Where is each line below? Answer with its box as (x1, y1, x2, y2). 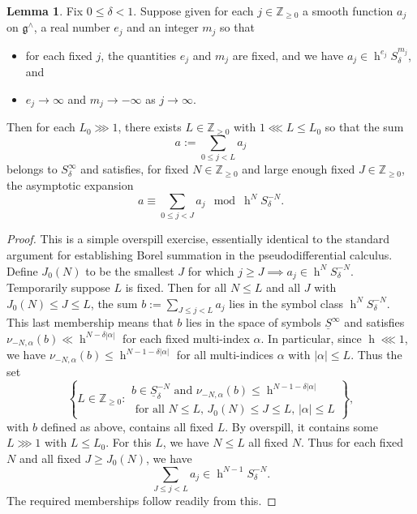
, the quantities (101, 46, 176, 63)
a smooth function (303, 2, 393, 19)
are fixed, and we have (232, 46, 344, 63)
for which (187, 262, 234, 279)
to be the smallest (85, 262, 174, 279)
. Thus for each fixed (300, 434, 404, 451)
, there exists (118, 118, 182, 135)
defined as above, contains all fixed (41, 418, 214, 435)
